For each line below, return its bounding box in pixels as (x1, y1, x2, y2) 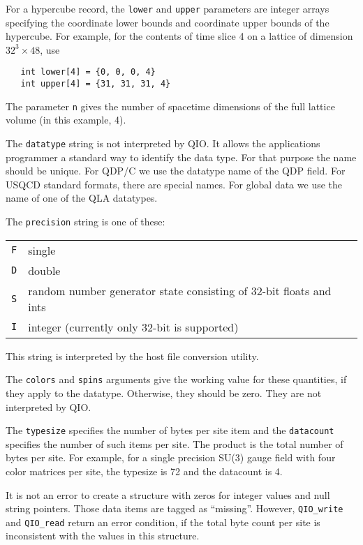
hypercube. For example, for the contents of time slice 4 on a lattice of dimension (6, 29, 353, 43)
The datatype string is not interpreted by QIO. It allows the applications (6, 136, 320, 150)
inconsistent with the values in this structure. (6, 528, 200, 543)
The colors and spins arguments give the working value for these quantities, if (6, 372, 347, 387)
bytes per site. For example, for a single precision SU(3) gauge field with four (6, 450, 336, 465)
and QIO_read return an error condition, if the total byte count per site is (6, 514, 320, 529)
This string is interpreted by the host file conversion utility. (6, 348, 259, 363)
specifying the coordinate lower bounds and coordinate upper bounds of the (6, 15, 329, 29)
